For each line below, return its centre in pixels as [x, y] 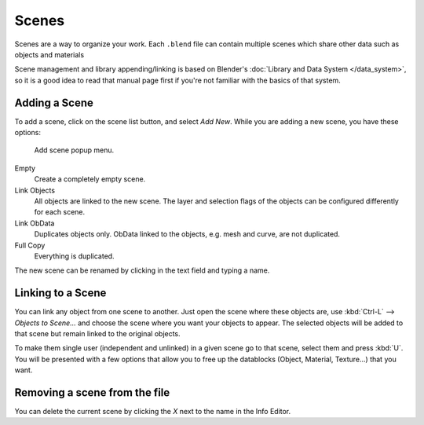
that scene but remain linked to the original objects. [97, 333]
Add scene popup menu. [74, 150]
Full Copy [30, 245]
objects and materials [49, 54]
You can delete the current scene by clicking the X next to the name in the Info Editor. [153, 412]
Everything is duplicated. [74, 256]
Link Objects [35, 190]
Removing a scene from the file [92, 392]
